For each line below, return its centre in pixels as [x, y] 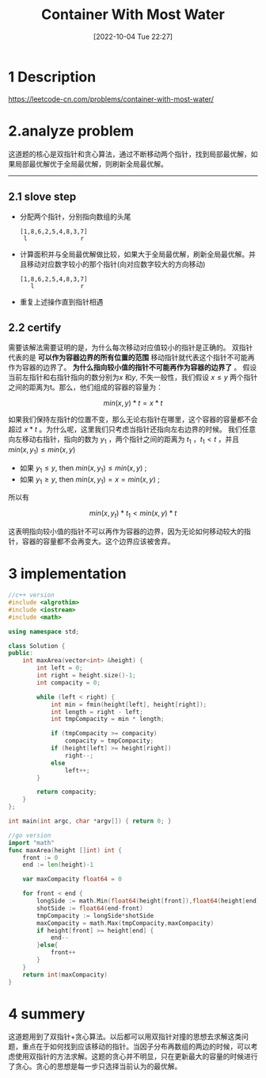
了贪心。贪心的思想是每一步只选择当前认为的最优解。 [95, 1066]
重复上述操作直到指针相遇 [61, 302]
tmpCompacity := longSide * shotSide [95, 915]
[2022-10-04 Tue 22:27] [133, 36]
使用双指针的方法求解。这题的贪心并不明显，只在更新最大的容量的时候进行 [136, 1057]
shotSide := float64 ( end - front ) [90, 908]
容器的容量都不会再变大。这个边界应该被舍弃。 [98, 542]
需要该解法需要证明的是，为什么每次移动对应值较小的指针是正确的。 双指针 [131, 347]
